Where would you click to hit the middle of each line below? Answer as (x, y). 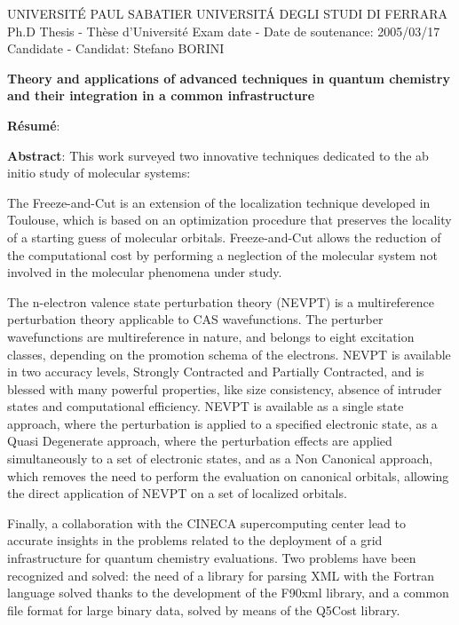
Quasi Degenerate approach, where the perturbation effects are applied (200, 441)
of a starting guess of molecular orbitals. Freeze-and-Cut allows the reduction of (224, 237)
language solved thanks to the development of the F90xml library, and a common (228, 593)
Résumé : (34, 125)
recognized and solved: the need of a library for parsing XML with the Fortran (221, 575)
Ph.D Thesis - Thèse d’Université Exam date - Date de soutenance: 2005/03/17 (224, 31)
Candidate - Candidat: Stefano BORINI (116, 48)
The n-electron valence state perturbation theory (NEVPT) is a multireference (221, 301)
